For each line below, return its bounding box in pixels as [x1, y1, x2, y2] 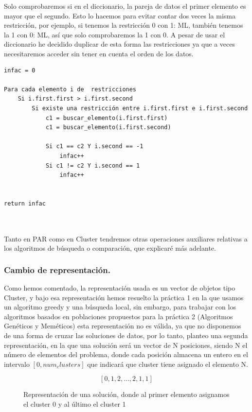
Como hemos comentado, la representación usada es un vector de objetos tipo [4, 283, 235, 293]
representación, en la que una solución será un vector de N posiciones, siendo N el [4, 340, 248, 350]
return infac [4, 200, 46, 207]
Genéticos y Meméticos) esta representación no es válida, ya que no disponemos [4, 321, 241, 331]
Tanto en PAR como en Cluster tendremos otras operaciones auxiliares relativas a [4, 233, 248, 243]
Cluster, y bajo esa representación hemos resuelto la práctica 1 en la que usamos [4, 292, 244, 302]
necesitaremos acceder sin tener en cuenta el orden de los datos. [4, 48, 194, 58]
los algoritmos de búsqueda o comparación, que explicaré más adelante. [4, 243, 216, 253]
